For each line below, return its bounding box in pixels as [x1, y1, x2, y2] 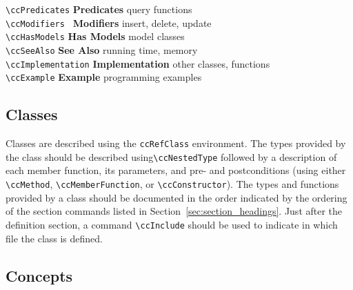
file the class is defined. [6, 231, 103, 245]
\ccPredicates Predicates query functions [6, 2, 192, 16]
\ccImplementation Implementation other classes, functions [6, 56, 270, 70]
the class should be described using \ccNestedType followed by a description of [6, 149, 337, 164]
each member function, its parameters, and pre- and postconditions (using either [6, 163, 346, 177]
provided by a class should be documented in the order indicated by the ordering [6, 190, 347, 204]
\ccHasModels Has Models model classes [6, 29, 185, 43]
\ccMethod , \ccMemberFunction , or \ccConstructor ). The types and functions [6, 177, 339, 191]
